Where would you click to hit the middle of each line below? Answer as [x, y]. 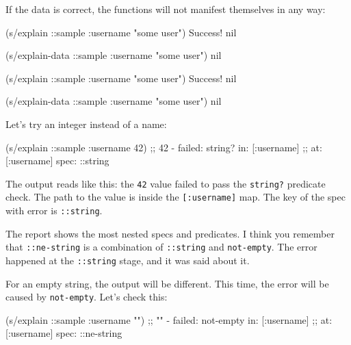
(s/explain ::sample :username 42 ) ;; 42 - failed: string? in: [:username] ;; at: [164, 147]
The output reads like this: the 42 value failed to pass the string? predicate [166, 183]
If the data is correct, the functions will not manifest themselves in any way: [166, 9]
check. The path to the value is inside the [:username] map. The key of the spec [175, 197]
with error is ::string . [54, 210]
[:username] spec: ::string [57, 161]
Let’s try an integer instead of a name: [86, 124]
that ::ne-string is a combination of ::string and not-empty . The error [161, 247]
